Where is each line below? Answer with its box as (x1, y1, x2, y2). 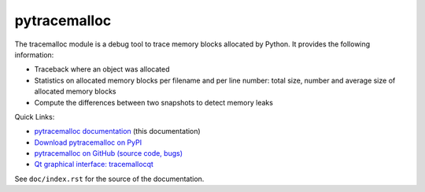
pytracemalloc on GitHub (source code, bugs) (34, 149, 183, 158)
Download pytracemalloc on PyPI (34, 138, 142, 147)
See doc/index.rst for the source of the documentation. (14, 174, 205, 183)
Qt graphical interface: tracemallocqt (34, 160, 153, 169)
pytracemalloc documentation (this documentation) (34, 127, 201, 136)
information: (14, 50, 54, 59)
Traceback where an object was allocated (34, 65, 170, 74)
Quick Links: (14, 112, 55, 121)
